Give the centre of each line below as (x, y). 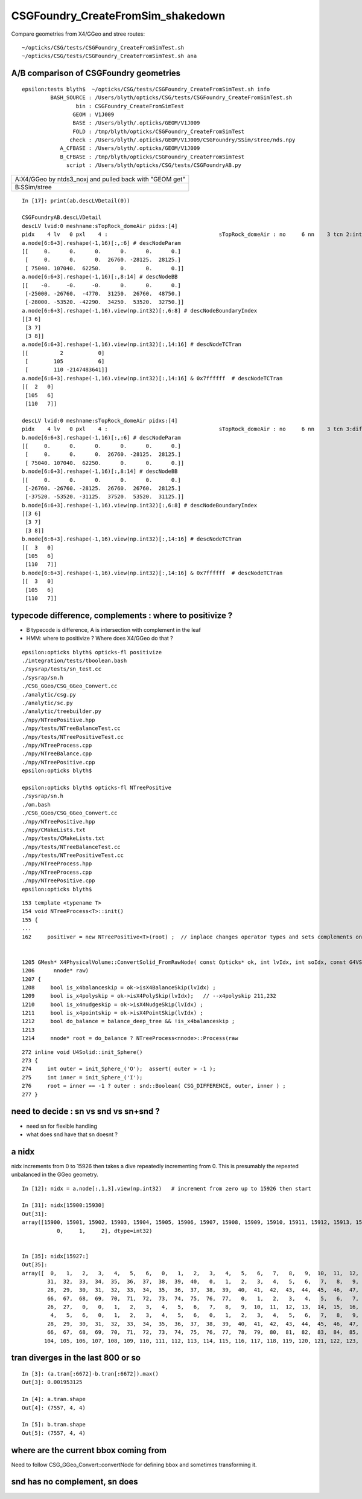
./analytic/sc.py (47, 703)
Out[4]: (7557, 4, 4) (54, 1408)
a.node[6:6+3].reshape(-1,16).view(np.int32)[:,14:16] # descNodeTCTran (132, 344)
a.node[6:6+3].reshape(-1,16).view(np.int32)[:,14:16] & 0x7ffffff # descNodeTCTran (152, 378)
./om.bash (36, 805)
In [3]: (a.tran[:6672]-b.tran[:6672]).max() (91, 1374)
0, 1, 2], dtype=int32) (104, 1231)
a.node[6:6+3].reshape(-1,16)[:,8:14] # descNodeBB (100, 277)
